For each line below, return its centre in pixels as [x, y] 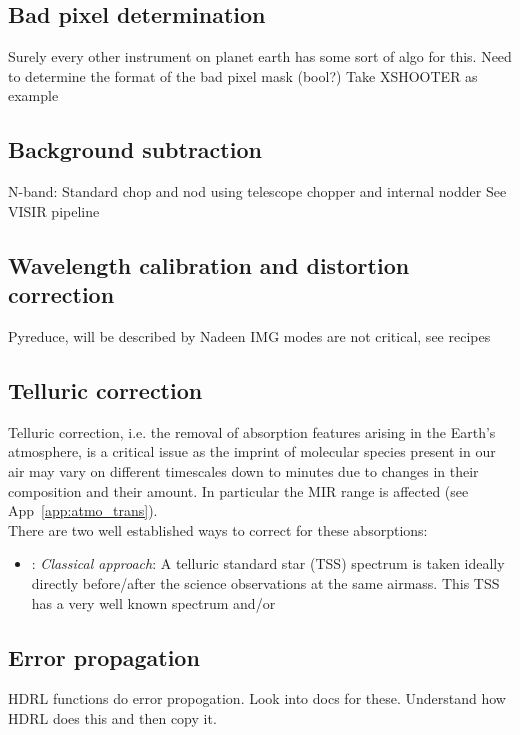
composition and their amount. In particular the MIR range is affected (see [238, 490]
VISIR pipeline [54, 210]
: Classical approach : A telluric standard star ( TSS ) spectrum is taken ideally [268, 563]
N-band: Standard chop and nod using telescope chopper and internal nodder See [257, 191]
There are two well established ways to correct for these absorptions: [218, 529]
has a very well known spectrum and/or [153, 602]
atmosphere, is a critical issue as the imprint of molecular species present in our [252, 451]
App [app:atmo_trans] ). [83, 510]
